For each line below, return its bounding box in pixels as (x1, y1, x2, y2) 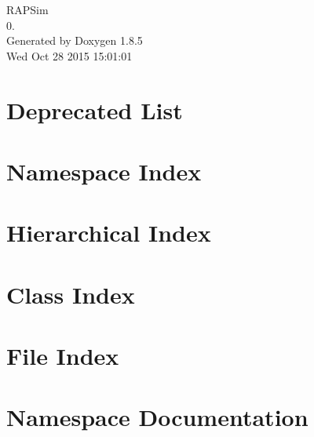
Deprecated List (6, 93, 183, 126)
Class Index (6, 278, 135, 310)
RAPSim (6, 2, 49, 17)
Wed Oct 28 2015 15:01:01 (6, 47, 133, 64)
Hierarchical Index (6, 217, 211, 249)
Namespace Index (6, 155, 202, 187)
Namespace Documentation (6, 401, 309, 433)
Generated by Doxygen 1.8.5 (6, 32, 143, 49)
